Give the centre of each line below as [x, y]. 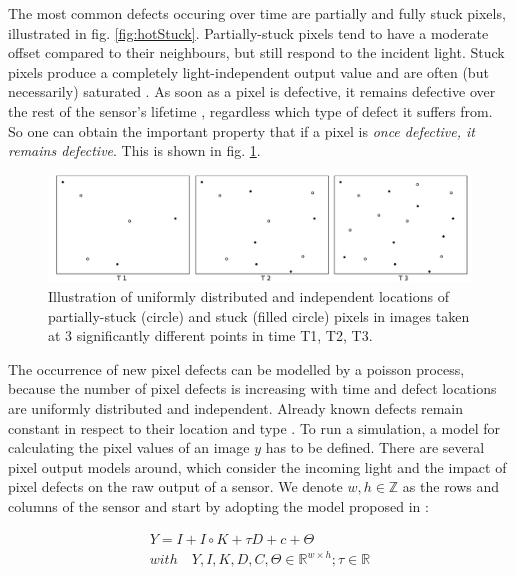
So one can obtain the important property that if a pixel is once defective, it [241, 130]
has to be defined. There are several [375, 447]
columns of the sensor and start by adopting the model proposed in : [218, 505]
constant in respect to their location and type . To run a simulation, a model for [254, 427]
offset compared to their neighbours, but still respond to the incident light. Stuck [256, 52]
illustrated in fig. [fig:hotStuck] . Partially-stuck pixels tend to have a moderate [248, 32]
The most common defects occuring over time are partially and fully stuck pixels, [257, 13]
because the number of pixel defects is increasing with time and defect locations [252, 388]
